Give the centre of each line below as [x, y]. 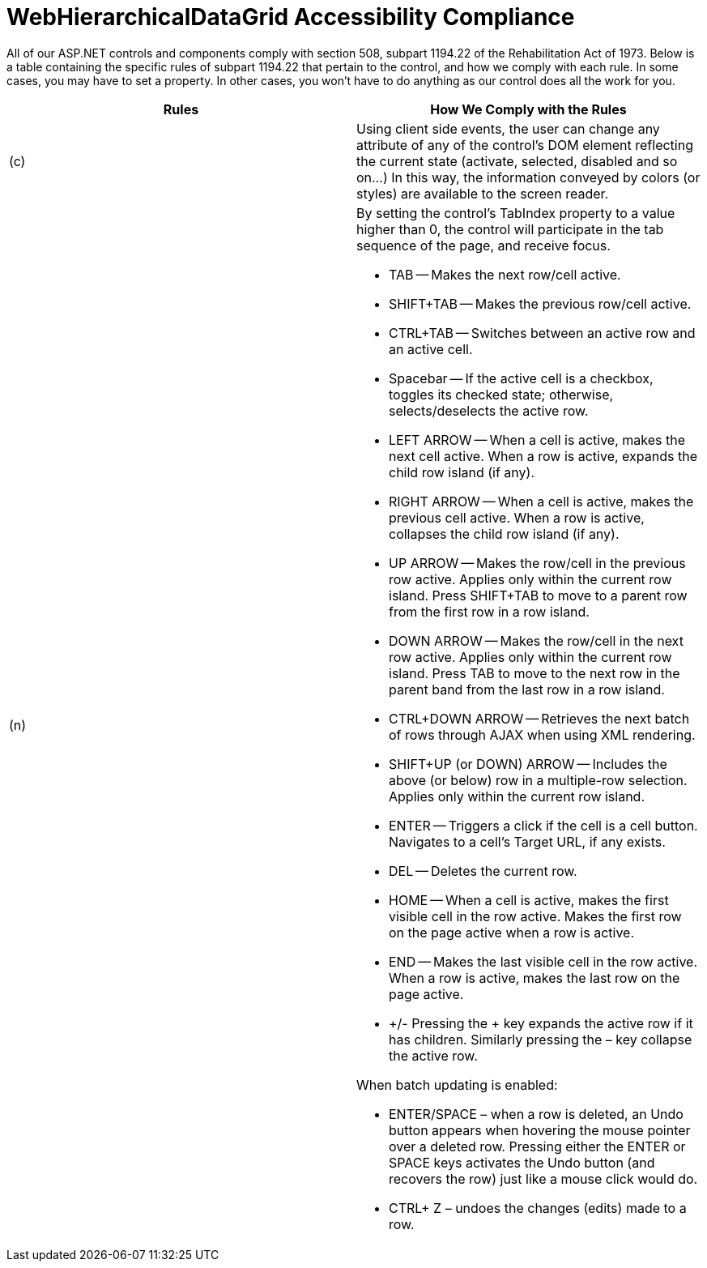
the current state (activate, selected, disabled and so [517, 161]
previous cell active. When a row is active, [517, 517]
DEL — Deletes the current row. [483, 871]
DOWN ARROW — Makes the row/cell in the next [536, 640]
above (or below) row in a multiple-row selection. [538, 780]
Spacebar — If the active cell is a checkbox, [521, 378]
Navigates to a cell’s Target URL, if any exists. [527, 841]
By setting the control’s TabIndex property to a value [516, 213]
